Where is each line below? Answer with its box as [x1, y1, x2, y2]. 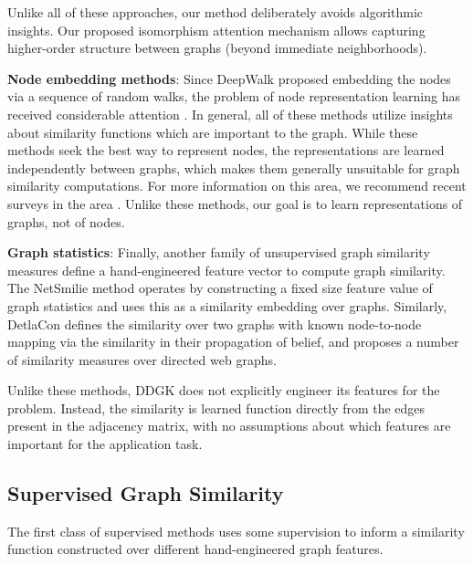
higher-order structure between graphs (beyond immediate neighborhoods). [7, 38, 427, 57]
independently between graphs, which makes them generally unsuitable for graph [7, 158, 460, 177]
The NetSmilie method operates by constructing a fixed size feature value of [7, 278, 433, 298]
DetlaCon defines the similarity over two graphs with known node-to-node [7, 314, 422, 333]
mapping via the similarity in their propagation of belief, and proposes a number [7, 332, 459, 351]
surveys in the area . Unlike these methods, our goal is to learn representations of [7, 193, 463, 213]
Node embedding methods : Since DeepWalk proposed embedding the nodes [7, 68, 451, 88]
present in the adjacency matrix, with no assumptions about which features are [7, 416, 451, 435]
